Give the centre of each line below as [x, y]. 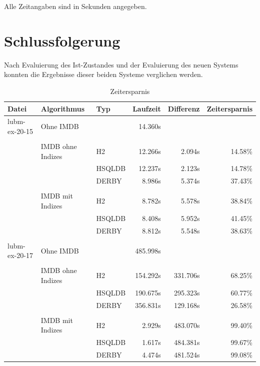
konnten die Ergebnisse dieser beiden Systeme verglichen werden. [103, 74]
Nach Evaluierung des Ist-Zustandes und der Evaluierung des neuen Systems [121, 64]
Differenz [184, 108]
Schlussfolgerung [62, 40]
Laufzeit [147, 108]
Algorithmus [63, 108]
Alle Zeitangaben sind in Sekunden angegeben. [75, 6]
